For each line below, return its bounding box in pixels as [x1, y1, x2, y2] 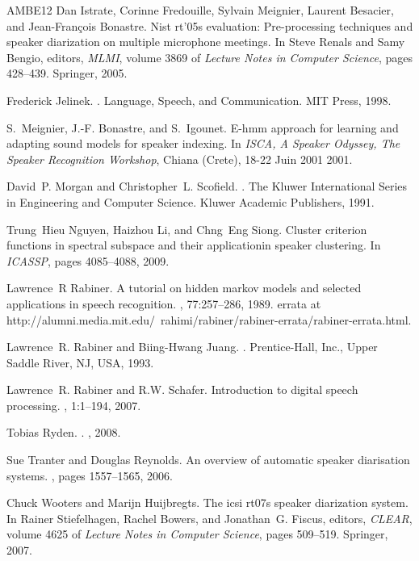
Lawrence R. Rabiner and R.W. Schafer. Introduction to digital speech [6, 381, 358, 398]
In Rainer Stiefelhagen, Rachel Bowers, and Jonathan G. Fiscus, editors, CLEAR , [6, 509, 413, 526]
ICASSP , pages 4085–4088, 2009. [6, 252, 170, 269]
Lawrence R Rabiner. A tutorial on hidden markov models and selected [6, 279, 362, 296]
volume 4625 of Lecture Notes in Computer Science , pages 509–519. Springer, [6, 525, 388, 542]
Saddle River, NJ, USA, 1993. [6, 354, 154, 371]
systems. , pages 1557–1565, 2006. [6, 467, 173, 484]
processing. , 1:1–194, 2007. [6, 396, 141, 413]
